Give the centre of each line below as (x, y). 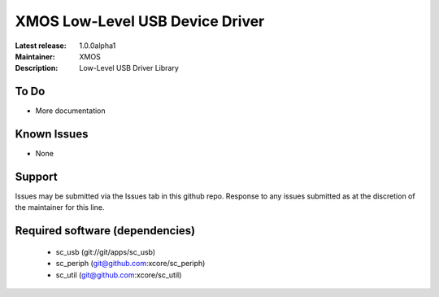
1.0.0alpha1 (98, 46)
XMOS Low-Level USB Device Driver (140, 21)
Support (36, 176)
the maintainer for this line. (60, 207)
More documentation (70, 111)
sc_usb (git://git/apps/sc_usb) (106, 251)
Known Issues (52, 134)
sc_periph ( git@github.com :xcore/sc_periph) (130, 264)
